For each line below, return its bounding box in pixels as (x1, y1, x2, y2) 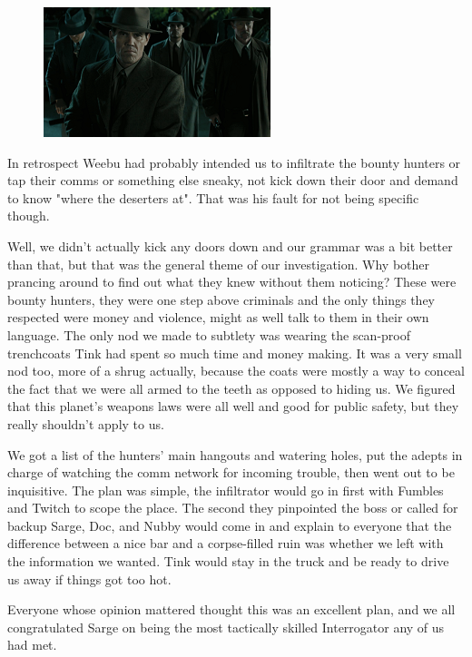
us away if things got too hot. (7, 569, 172, 588)
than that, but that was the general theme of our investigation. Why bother (7, 254, 430, 273)
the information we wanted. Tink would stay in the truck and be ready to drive (7, 552, 449, 571)
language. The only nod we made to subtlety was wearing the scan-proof (7, 325, 411, 344)
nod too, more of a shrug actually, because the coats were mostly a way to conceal (7, 361, 465, 380)
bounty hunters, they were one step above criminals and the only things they (7, 289, 435, 309)
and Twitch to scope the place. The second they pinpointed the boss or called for (7, 498, 458, 517)
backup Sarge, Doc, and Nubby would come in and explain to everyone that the (7, 515, 452, 534)
